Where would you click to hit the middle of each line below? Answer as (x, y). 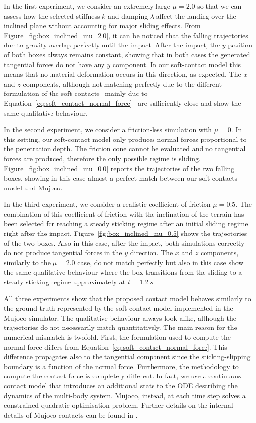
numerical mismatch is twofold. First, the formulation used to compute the (117, 337)
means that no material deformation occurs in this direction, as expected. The (123, 74)
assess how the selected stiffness (52, 16)
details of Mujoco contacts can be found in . (71, 414)
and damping (128, 16)
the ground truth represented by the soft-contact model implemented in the (119, 308)
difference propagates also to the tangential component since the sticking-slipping (127, 356)
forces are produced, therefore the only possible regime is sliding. (102, 158)
